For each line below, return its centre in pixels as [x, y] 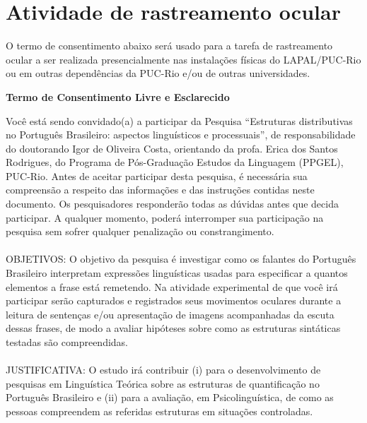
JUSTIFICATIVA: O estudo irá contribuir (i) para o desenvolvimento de [163, 370]
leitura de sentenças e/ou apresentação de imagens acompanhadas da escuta [170, 314]
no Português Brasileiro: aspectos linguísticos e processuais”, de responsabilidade [181, 135]
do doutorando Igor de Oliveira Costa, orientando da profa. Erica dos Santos [172, 148]
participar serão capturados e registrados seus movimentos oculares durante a [174, 300]
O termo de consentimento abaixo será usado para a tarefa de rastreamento [169, 46]
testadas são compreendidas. [67, 342]
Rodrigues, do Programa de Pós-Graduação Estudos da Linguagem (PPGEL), [175, 162]
